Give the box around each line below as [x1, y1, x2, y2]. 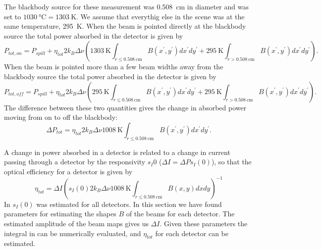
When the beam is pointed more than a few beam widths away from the [4, 61, 223, 72]
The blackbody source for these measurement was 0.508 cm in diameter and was [4, 1, 249, 11]
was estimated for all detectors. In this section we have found [36, 199, 222, 209]
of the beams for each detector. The [126, 208, 235, 219]
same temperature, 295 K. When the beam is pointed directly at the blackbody [4, 21, 246, 31]
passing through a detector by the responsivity [4, 156, 146, 167]
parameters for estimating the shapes [4, 208, 116, 219]
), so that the [211, 156, 252, 167]
